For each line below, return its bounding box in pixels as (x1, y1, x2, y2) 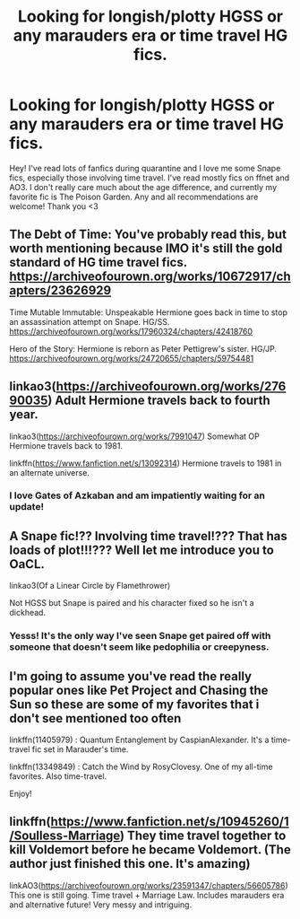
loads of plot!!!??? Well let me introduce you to (9, 542, 275, 557)
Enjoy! (9, 788, 33, 800)
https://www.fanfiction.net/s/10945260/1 (50, 814, 289, 829)
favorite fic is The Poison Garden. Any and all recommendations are (9, 191, 259, 202)
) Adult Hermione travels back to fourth (47, 393, 270, 408)
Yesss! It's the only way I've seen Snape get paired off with (9, 630, 271, 643)
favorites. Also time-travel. (9, 771, 107, 782)
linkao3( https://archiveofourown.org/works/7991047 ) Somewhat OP (9, 431, 260, 442)
